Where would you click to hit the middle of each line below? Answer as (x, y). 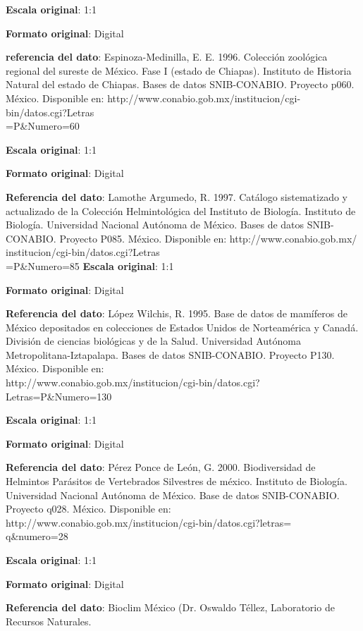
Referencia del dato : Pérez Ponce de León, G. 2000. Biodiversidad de (161, 467)
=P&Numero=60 (43, 126)
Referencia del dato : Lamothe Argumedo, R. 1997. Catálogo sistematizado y (177, 196)
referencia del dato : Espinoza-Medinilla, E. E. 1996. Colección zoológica (167, 57)
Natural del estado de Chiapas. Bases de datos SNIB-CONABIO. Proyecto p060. (180, 84)
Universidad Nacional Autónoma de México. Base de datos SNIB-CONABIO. (173, 495)
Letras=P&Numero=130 (59, 396)
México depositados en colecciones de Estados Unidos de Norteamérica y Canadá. (182, 327)
